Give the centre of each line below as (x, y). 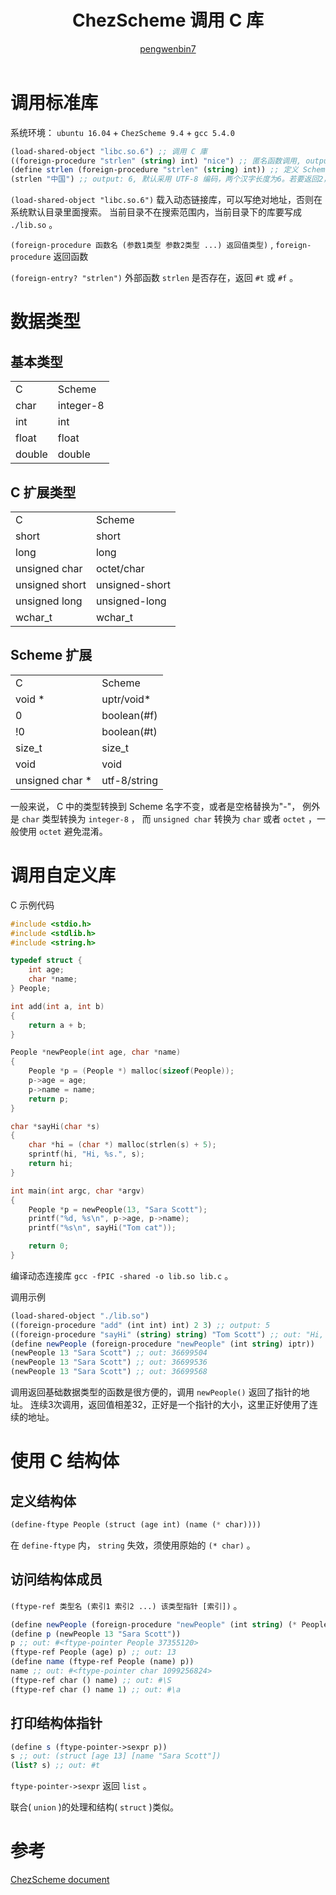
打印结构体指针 (56, 1723)
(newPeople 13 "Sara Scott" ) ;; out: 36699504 (109, 1353)
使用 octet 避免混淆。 (63, 831)
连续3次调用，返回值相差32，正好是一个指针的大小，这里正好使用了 (169, 1404)
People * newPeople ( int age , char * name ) (96, 1052)
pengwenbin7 (168, 48)
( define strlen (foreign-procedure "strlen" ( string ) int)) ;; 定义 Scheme (170, 170)
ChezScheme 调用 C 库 (168, 20)
